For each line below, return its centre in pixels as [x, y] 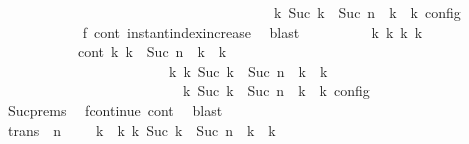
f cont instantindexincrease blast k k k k [252, 31]
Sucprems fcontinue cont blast [115, 109]
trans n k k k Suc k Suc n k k [141, 129]
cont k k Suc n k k [152, 51]
